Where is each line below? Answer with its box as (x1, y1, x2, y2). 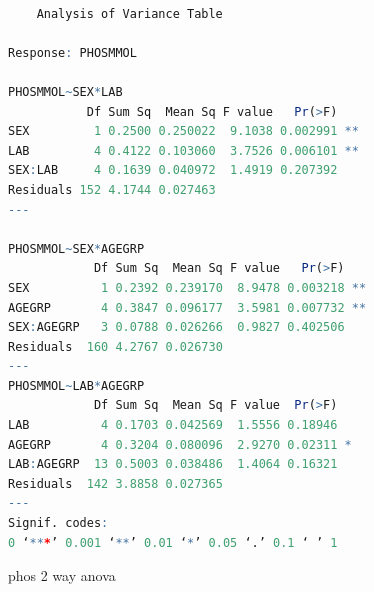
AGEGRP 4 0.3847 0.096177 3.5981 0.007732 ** (8, 300, 367, 315)
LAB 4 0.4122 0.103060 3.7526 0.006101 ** (8, 143, 359, 158)
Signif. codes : (8, 516, 109, 531)
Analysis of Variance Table (36, 6, 223, 21)
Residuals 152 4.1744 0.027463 (8, 182, 216, 197)
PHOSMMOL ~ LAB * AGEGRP (8, 378, 145, 393)
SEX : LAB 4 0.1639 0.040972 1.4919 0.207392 (8, 163, 338, 178)
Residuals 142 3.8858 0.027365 (8, 476, 223, 491)
